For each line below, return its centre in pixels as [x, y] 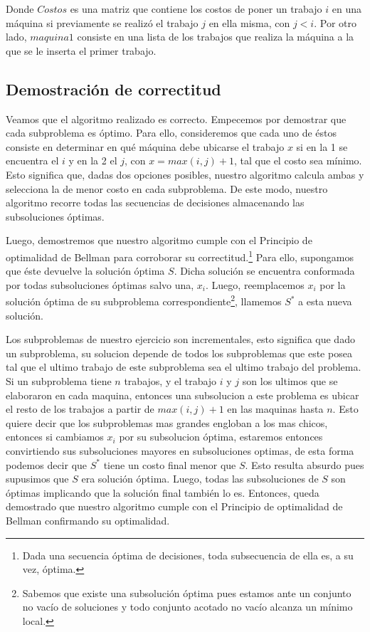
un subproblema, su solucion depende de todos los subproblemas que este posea [179, 353]
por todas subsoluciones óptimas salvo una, [100, 284]
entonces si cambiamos [55, 437]
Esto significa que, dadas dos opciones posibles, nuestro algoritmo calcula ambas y [185, 174]
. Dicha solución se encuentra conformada [264, 271]
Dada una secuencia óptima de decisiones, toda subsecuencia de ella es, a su [188, 555]
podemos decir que [47, 464]
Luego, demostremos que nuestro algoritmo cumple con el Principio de [159, 240]
